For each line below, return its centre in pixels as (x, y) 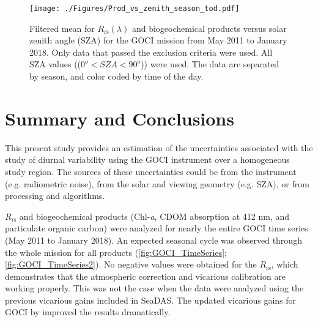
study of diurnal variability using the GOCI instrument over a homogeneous (147, 159)
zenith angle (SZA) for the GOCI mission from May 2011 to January (158, 40)
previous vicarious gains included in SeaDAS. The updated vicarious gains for (151, 300)
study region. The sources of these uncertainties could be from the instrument (151, 171)
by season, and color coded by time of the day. (116, 76)
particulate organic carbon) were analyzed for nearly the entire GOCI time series (157, 228)
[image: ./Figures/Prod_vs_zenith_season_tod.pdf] (135, 9)
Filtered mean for (62, 28)
